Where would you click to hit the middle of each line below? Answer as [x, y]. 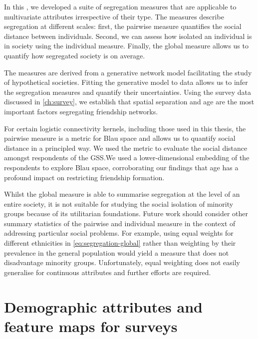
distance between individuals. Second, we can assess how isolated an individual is [128, 36]
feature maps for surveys [91, 326]
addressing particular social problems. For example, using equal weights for [119, 233]
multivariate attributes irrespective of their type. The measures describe [114, 16]
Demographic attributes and [103, 306]
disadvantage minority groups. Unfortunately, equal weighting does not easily [122, 262]
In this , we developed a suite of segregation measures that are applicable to [120, 6]
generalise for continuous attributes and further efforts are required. [108, 272]
